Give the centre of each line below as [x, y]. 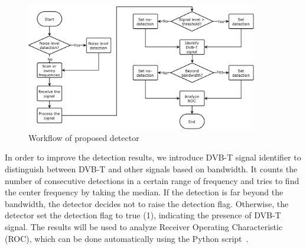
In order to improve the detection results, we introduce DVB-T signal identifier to [153, 157]
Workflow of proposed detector [84, 137]
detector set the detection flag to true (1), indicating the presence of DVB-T [143, 215]
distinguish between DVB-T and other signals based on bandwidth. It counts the [151, 169]
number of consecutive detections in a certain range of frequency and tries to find [152, 180]
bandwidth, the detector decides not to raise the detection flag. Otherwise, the [147, 203]
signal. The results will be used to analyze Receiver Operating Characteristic [144, 227]
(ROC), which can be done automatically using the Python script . [127, 238]
